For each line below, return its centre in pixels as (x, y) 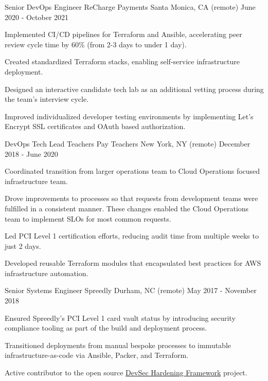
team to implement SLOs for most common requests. (88, 218)
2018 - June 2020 (31, 153)
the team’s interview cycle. (47, 99)
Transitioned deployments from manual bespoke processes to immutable (118, 345)
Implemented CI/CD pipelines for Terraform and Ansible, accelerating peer (123, 34)
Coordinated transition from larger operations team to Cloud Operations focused (132, 171)
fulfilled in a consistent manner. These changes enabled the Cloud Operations (127, 208)
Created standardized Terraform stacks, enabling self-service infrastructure (122, 61)
